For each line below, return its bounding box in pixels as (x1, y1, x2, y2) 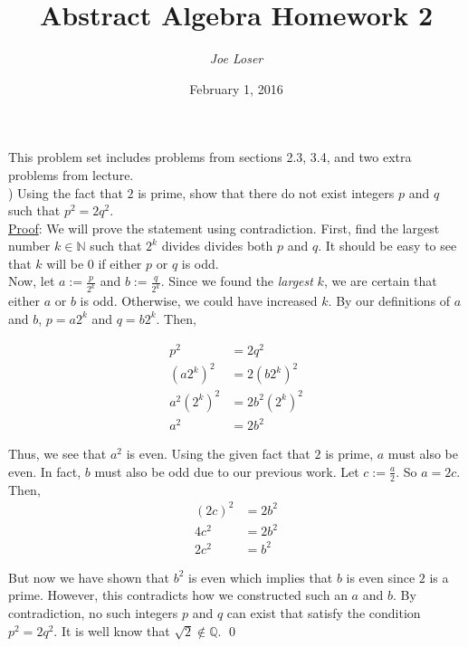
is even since (346, 567, 415, 586)
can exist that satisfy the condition (226, 604, 421, 623)
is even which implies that (188, 567, 333, 586)
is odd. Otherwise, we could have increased (80, 291, 318, 310)
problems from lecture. (8, 165, 134, 184)
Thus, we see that (8, 444, 107, 463)
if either (98, 253, 142, 272)
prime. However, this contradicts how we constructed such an (8, 585, 348, 604)
